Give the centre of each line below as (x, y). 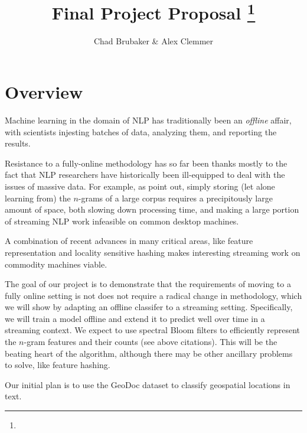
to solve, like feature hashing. (58, 365)
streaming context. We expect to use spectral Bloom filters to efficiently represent (153, 330)
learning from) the (38, 198)
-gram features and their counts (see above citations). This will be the (151, 342)
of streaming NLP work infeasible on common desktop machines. (122, 221)
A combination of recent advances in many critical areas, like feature (129, 241)
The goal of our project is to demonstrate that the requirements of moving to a (148, 284)
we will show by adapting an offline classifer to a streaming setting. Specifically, (149, 307)
